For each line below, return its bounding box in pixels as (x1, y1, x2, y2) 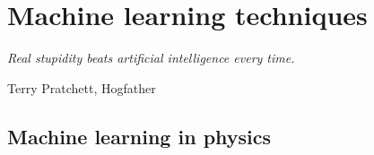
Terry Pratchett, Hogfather (7, 78, 156, 97)
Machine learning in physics (7, 122, 272, 150)
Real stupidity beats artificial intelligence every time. (7, 48, 295, 67)
